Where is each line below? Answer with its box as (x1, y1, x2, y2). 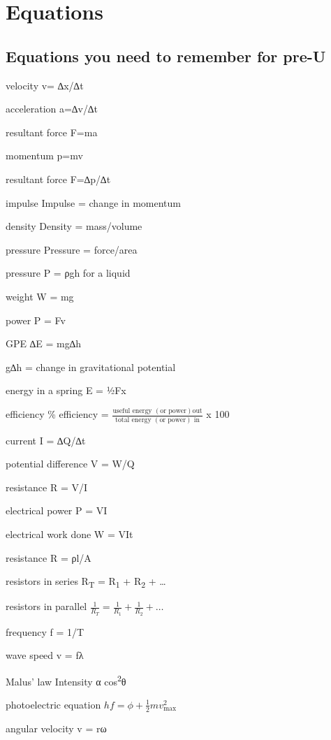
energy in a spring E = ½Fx (6, 383, 126, 398)
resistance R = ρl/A (6, 550, 91, 565)
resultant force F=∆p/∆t (6, 171, 111, 186)
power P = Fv (6, 312, 66, 327)
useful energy (112, 407, 152, 414)
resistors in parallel (6, 599, 87, 614)
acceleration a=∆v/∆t (6, 101, 98, 116)
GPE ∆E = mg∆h (6, 336, 82, 351)
